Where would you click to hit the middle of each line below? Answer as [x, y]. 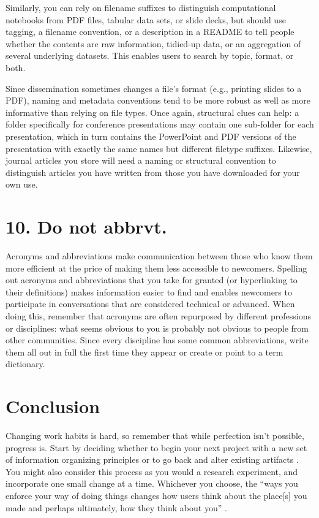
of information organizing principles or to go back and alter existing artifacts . [152, 459]
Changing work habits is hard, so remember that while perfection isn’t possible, [155, 436]
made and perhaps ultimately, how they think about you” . [116, 507]
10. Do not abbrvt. [86, 227]
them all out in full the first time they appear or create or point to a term [144, 352]
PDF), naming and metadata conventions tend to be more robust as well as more [158, 100]
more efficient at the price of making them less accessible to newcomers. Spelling [156, 268]
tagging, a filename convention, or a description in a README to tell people [150, 32]
